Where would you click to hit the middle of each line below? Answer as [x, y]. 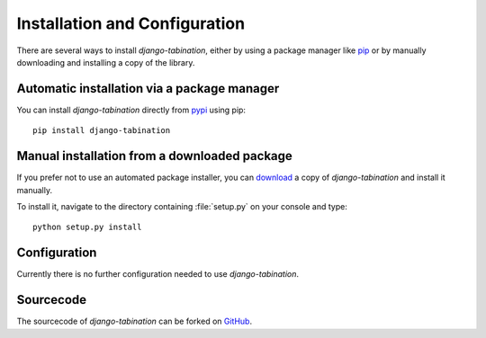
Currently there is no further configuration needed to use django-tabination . [158, 274]
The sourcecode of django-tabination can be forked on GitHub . [134, 321]
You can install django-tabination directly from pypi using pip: [131, 110]
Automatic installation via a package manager [148, 89]
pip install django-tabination [102, 131]
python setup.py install [87, 227]
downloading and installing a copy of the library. [106, 62]
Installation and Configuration [131, 23]
